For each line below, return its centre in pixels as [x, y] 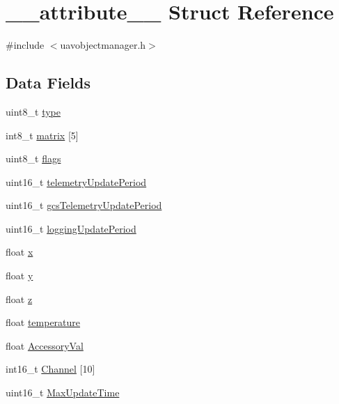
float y [19, 275]
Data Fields [48, 83]
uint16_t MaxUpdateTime [63, 393]
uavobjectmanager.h [103, 45]
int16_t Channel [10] [50, 369]
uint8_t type [33, 111]
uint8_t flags [33, 158]
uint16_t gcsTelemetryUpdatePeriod [84, 205]
